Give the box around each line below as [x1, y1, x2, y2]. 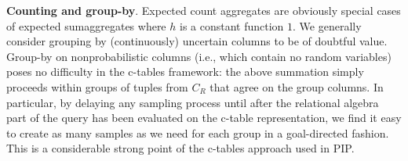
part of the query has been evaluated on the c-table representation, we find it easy [6, 109, 402, 126]
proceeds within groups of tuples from [6, 78, 188, 95]
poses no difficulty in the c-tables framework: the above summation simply [6, 63, 364, 80]
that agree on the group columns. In [209, 78, 384, 95]
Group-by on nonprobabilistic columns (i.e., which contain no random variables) [6, 48, 392, 64]
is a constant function [179, 17, 284, 34]
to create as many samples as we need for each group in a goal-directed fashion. [6, 124, 389, 141]
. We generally [293, 17, 362, 34]
